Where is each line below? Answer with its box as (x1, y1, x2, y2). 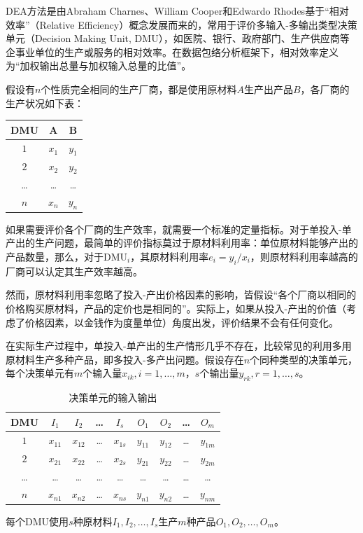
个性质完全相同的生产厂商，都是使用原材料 (41, 81, 237, 96)
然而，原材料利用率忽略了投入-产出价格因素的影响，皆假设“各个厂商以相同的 (6, 287, 357, 302)
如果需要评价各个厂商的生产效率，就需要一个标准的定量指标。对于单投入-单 (6, 221, 352, 236)
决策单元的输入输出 (69, 390, 157, 405)
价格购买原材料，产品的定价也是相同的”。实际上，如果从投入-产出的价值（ (6, 300, 347, 315)
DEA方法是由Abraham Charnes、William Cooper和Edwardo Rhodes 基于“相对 (6, 4, 349, 18)
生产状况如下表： (6, 95, 84, 110)
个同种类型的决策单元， (250, 352, 358, 366)
